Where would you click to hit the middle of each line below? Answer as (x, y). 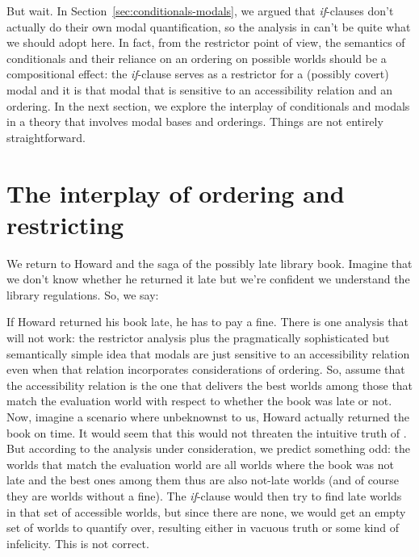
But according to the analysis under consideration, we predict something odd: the (209, 448)
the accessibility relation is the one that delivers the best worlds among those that (210, 385)
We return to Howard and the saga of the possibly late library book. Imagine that (209, 263)
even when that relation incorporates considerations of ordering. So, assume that (206, 369)
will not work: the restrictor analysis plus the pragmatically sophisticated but (198, 338)
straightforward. (46, 137)
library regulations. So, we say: (83, 294)
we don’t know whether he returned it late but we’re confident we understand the (208, 279)
